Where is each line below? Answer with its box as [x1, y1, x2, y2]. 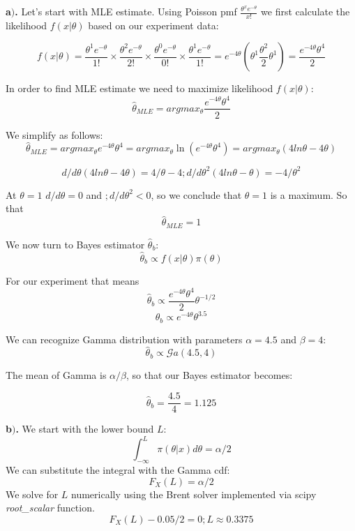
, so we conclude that [151, 187, 242, 202]
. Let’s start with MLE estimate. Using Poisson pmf [15, 4, 237, 18]
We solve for [6, 486, 59, 501]
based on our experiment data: [88, 17, 219, 32]
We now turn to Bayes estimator [6, 237, 145, 251]
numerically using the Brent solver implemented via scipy [71, 486, 317, 501]
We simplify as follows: [6, 127, 103, 142]
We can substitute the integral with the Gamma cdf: [6, 463, 230, 477]
